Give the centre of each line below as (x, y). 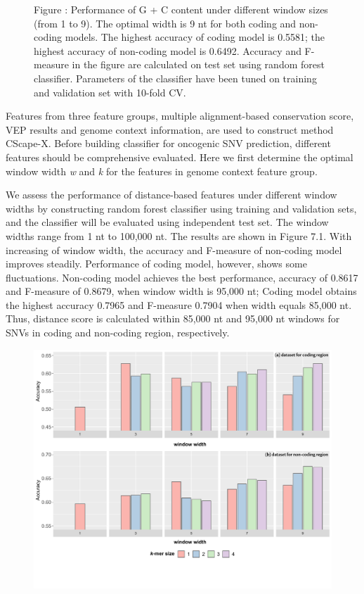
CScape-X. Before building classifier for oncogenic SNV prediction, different (168, 143)
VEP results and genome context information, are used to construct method (170, 129)
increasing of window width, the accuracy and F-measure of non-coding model (174, 249)
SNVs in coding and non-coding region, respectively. (118, 333)
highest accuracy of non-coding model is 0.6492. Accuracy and (168, 50)
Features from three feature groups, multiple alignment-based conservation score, (180, 116)
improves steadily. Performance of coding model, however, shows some (156, 264)
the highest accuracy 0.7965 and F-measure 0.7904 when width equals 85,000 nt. (179, 304)
